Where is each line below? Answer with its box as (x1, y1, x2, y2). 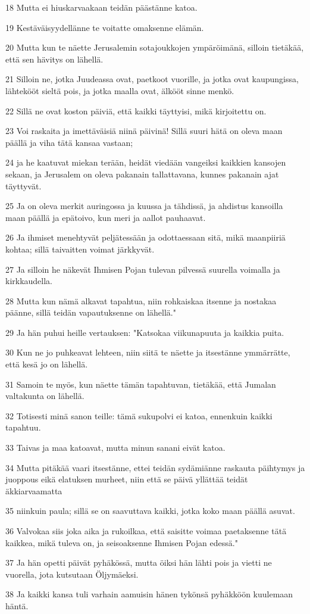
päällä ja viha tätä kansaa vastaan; (5, 136, 133, 148)
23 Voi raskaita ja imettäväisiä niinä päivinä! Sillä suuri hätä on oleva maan (5, 124, 283, 137)
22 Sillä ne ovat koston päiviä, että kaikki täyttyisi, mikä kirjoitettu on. (5, 104, 267, 117)
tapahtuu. (5, 421, 41, 434)
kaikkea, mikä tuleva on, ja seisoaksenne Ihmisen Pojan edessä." (5, 536, 238, 548)
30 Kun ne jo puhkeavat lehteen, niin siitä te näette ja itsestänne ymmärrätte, (5, 346, 290, 359)
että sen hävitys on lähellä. (5, 52, 104, 65)
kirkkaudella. (5, 275, 53, 287)
